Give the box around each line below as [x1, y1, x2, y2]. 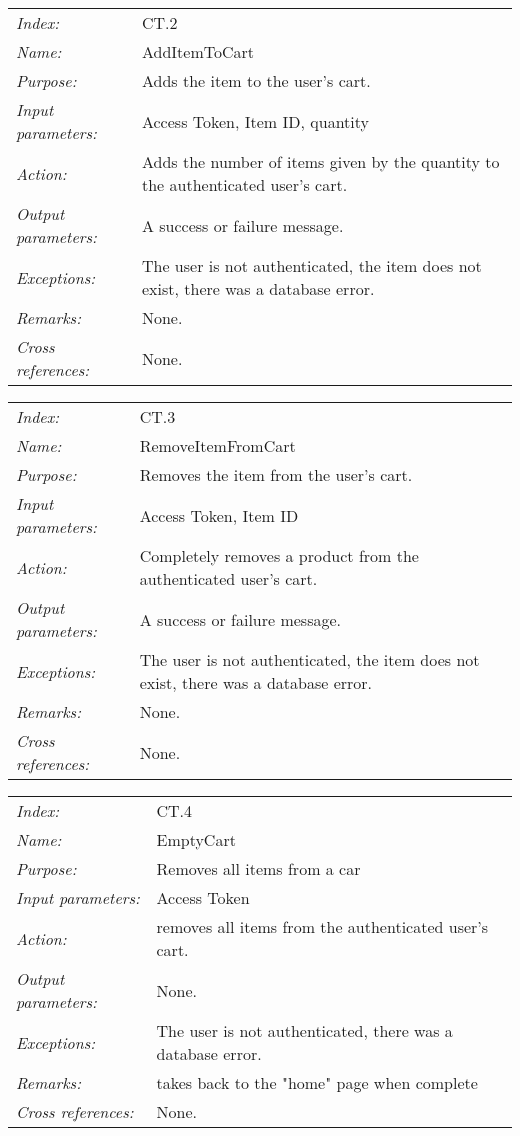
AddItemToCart [141, 40, 255, 63]
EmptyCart [156, 828, 236, 851]
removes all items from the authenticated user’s [156, 915, 489, 938]
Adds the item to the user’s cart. [141, 69, 371, 92]
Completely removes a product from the [139, 544, 419, 567]
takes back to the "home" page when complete [156, 1071, 478, 1094]
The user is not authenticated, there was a [156, 1019, 453, 1042]
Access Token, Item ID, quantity [141, 109, 369, 133]
